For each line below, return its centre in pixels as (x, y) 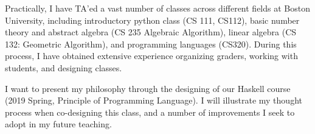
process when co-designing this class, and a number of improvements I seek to (150, 112)
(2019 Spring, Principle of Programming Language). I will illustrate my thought (154, 100)
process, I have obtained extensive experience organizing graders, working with (151, 56)
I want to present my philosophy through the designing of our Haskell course (148, 88)
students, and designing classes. (64, 67)
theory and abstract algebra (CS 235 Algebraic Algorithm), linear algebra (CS (151, 32)
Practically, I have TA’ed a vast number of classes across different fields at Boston (157, 8)
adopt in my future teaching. (58, 124)
